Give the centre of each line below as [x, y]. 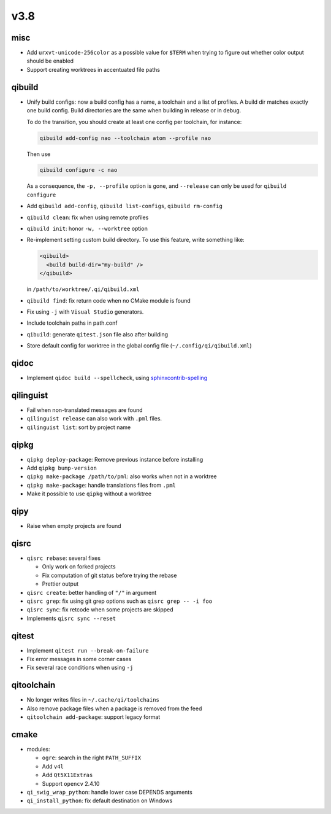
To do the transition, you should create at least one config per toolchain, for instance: [134, 122]
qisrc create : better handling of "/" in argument [92, 592]
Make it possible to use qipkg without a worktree [89, 494]
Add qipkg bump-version [62, 468]
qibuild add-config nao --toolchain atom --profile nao [125, 138]
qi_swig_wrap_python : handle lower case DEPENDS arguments [109, 792]
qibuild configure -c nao [78, 170]
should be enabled [50, 61]
